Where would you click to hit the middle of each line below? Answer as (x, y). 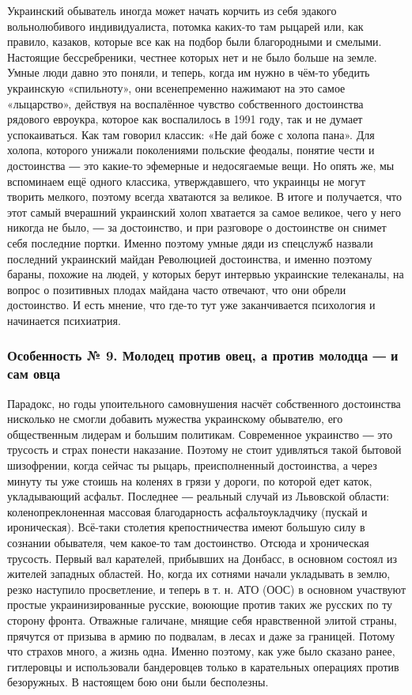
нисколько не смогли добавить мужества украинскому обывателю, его (175, 419)
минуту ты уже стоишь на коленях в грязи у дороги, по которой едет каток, (190, 480)
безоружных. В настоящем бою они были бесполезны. (138, 682)
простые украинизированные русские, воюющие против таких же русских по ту (200, 604)
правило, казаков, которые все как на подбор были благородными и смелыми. (195, 42)
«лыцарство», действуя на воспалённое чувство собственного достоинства (185, 103)
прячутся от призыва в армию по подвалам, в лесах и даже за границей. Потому (201, 635)
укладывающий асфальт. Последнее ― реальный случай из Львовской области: (198, 496)
